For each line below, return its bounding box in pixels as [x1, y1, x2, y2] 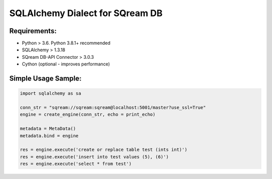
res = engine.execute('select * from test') [20, 161, 132, 167]
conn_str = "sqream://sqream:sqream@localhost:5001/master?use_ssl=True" [20, 105, 206, 111]
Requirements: [9, 27, 57, 35]
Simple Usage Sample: [9, 74, 82, 83]
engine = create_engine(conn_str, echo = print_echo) [20, 112, 156, 118]
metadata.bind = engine [20, 133, 79, 138]
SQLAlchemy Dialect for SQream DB [9, 8, 163, 19]
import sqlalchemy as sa [20, 91, 82, 97]
